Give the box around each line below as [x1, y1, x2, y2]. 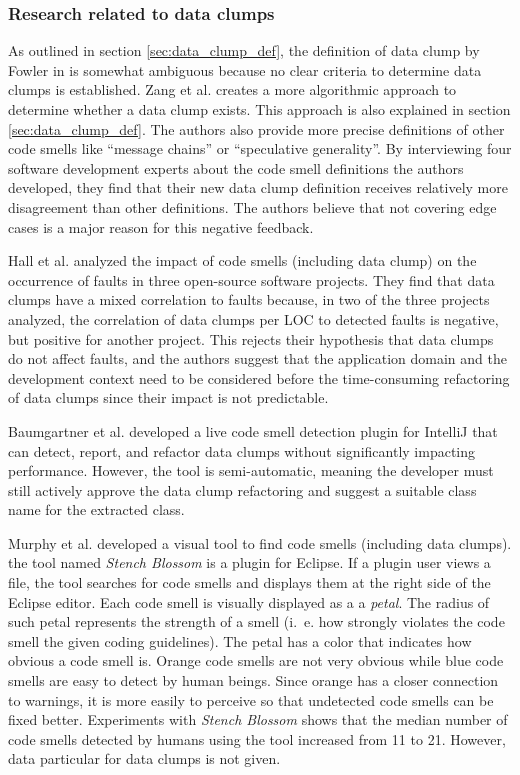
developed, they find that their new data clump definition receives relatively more [8, 177, 508, 198]
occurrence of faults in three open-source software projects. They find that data [8, 269, 495, 290]
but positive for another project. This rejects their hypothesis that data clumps [8, 328, 494, 349]
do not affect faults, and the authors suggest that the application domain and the [8, 348, 507, 369]
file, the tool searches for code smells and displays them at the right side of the [8, 572, 491, 593]
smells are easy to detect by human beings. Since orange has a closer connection [8, 670, 499, 691]
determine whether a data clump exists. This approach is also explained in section [8, 99, 511, 119]
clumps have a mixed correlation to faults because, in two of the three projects [8, 289, 490, 310]
